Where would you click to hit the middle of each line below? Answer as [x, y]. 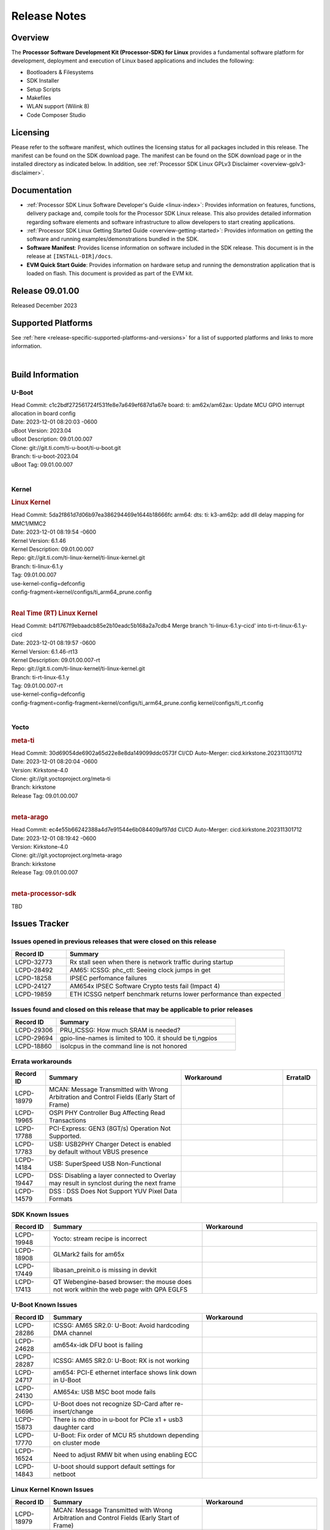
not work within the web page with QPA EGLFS [120, 1289]
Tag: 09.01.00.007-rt [37, 686]
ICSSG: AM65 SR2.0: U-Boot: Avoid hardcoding [121, 1325]
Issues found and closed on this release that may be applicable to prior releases [132, 1010]
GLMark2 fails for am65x [89, 1255]
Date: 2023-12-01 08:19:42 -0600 [54, 838]
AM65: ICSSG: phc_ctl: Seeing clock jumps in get [140, 970]
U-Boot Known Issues [44, 1305]
